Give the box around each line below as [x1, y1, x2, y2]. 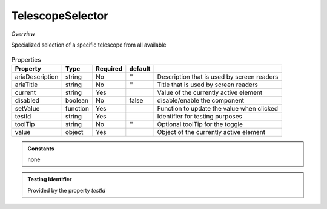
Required [96, 64, 123, 72]
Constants [27, 145, 54, 152]
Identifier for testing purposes [157, 112, 242, 120]
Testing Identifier [27, 176, 72, 183]
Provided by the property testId [27, 187, 106, 194]
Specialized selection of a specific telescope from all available [11, 41, 167, 48]
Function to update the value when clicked [157, 104, 279, 112]
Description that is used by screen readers [157, 72, 279, 81]
